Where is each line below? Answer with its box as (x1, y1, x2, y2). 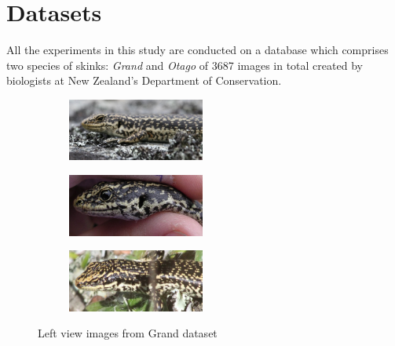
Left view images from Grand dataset (38, 325, 218, 341)
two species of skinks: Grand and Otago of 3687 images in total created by (6, 56, 363, 73)
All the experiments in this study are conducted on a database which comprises (6, 42, 389, 58)
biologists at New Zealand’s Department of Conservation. (6, 72, 282, 89)
